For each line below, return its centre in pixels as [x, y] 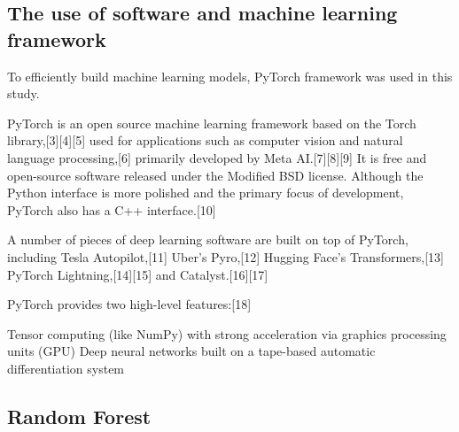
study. [23, 93]
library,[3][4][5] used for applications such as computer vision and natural [205, 140]
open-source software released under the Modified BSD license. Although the [215, 175]
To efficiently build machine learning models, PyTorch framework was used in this [230, 76]
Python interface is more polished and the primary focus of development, [206, 193]
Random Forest [79, 416]
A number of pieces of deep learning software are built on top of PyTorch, [208, 239]
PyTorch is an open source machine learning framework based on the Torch [212, 123]
